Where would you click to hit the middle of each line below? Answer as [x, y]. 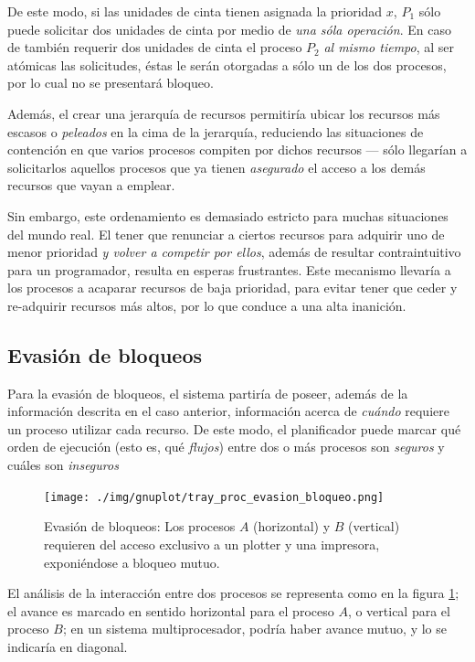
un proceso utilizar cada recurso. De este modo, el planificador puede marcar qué [234, 428]
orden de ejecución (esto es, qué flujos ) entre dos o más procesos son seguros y [226, 447]
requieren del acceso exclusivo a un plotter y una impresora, [212, 544]
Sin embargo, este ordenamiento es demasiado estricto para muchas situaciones [228, 215]
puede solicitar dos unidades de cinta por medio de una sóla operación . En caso [229, 29]
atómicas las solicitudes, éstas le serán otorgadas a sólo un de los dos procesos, [227, 64]
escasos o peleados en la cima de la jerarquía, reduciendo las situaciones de [216, 131]
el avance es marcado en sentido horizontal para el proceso [171, 610]
